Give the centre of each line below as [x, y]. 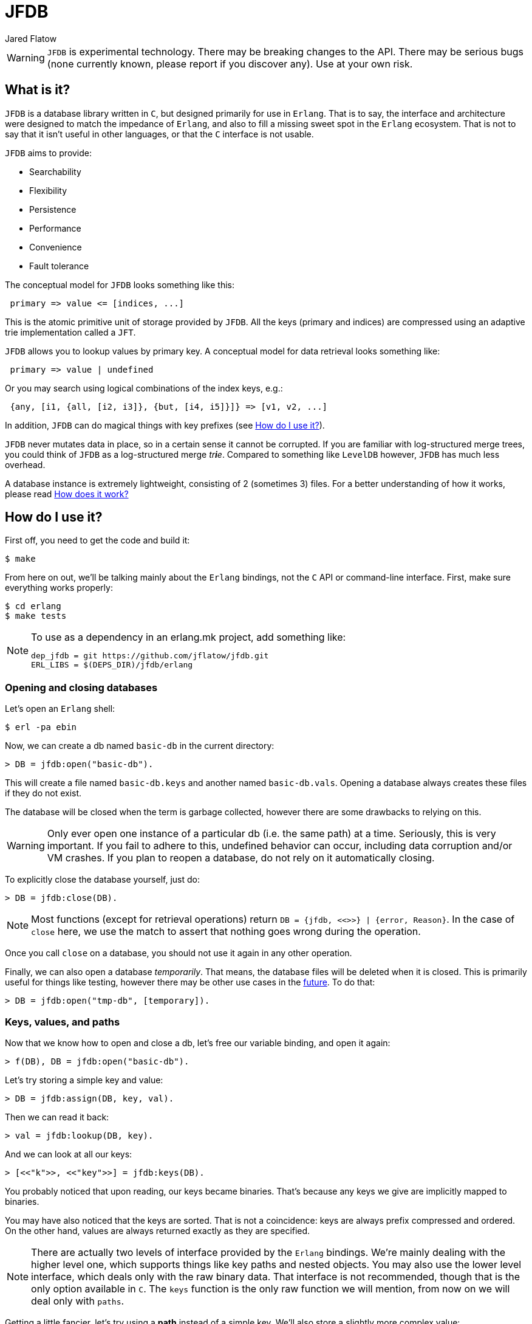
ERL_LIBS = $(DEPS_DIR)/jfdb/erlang [112, 665]
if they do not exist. [43, 793]
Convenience [56, 247]
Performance [55, 228]
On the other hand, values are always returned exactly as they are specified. [158, 1230]
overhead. [25, 464]
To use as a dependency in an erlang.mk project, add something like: [189, 637]
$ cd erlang [33, 606]
